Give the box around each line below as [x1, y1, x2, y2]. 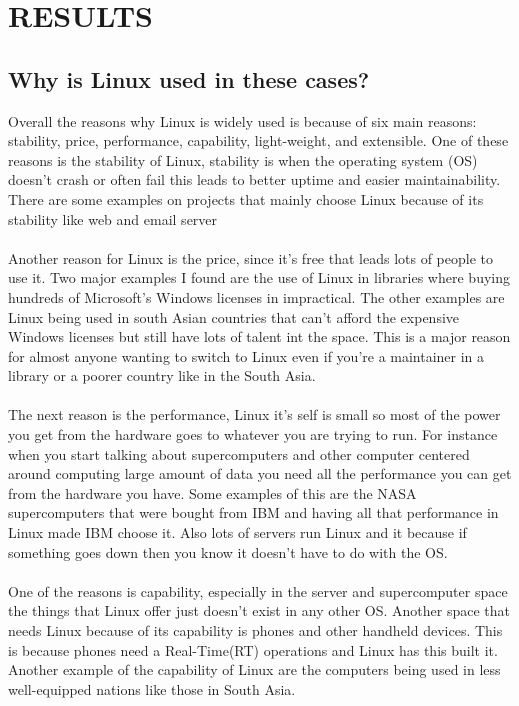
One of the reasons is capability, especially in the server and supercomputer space [8, 580, 508, 601]
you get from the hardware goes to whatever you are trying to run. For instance [8, 424, 498, 445]
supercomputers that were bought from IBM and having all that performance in [8, 502, 499, 523]
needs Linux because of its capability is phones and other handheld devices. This [8, 620, 503, 641]
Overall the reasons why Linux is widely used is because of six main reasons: [8, 110, 477, 131]
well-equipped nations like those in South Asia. [8, 678, 296, 699]
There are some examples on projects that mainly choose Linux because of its [8, 188, 484, 209]
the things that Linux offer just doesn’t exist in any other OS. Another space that [8, 600, 510, 621]
